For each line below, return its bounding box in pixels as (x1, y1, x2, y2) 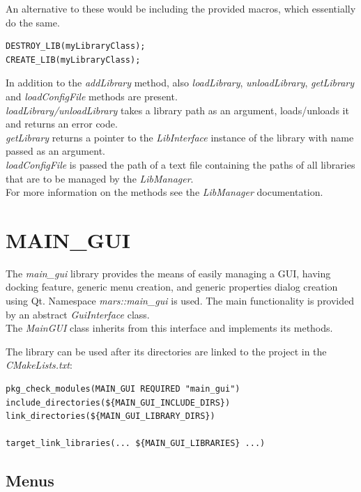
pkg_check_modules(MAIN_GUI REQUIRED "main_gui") (6, 384, 240, 394)
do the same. (6, 15, 60, 29)
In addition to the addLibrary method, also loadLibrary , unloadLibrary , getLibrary (6, 75, 355, 90)
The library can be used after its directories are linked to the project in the (6, 344, 327, 358)
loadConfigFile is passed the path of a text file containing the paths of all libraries (6, 157, 355, 171)
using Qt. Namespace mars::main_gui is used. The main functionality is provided (6, 293, 355, 308)
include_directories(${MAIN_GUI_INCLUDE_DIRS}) (6, 397, 231, 408)
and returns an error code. (6, 116, 118, 131)
